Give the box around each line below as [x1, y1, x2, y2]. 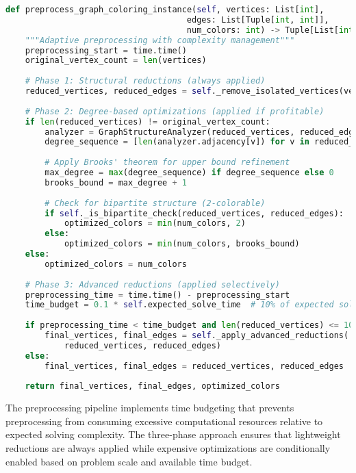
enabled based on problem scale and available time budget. [5, 454, 253, 468]
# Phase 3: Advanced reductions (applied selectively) [25, 279, 280, 290]
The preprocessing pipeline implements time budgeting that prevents [5, 400, 294, 415]
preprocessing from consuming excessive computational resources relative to [5, 413, 323, 428]
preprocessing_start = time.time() [25, 45, 187, 55]
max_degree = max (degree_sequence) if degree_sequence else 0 [44, 168, 334, 177]
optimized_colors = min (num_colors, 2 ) [64, 218, 246, 229]
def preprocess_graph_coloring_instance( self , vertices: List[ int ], [5, 5, 325, 14]
